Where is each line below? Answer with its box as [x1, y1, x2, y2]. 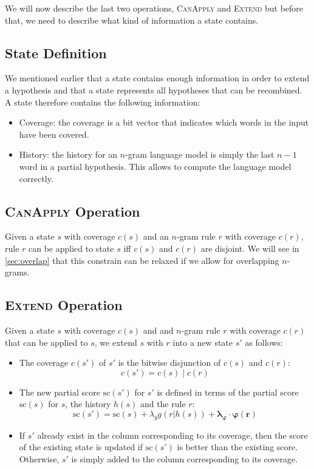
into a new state [172, 336, 233, 348]
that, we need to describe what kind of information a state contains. [5, 13, 259, 26]
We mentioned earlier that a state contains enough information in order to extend [5, 72, 310, 84]
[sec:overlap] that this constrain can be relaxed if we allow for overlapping [5, 254, 279, 266]
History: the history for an [19, 148, 118, 161]
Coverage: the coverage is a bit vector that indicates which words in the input [19, 116, 309, 129]
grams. [5, 266, 30, 278]
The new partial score [19, 385, 100, 398]
